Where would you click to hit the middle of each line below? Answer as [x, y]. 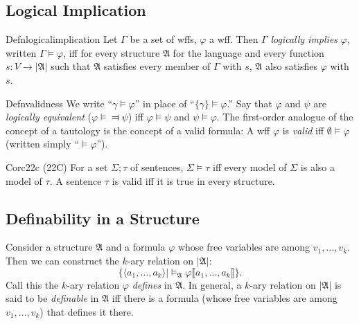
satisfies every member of [157, 66]
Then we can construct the [62, 260]
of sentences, [157, 166]
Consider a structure [49, 247]
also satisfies [291, 66]
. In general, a [212, 284]
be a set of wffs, [163, 39]
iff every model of [250, 166]
